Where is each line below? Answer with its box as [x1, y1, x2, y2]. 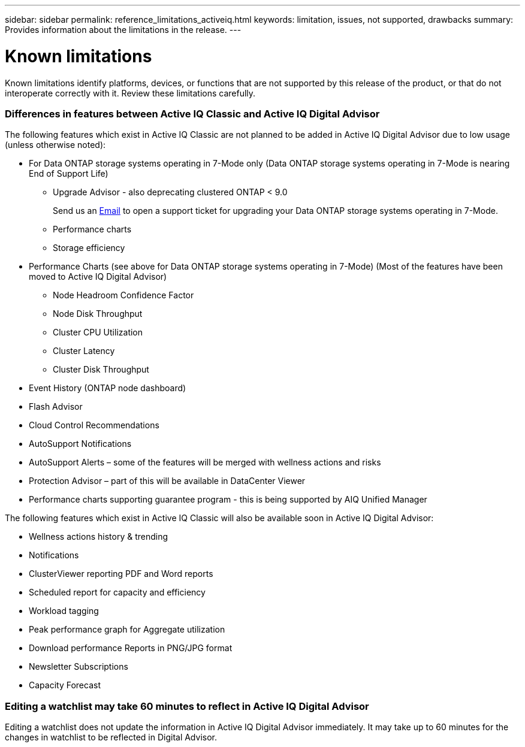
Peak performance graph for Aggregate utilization [29, 624, 225, 635]
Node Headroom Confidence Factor [53, 290, 194, 301]
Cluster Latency [53, 346, 115, 356]
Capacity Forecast [29, 680, 101, 691]
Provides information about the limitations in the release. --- [5, 25, 242, 35]
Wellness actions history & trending [29, 531, 168, 542]
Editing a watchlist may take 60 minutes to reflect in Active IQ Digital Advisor [5, 700, 369, 712]
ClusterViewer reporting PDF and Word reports [29, 568, 213, 579]
